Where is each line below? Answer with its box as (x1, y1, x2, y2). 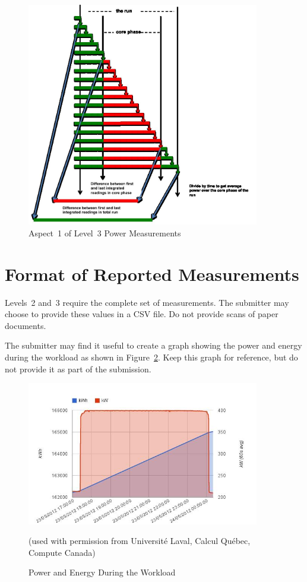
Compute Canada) (29, 546, 96, 558)
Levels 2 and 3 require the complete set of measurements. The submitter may (5, 296, 289, 308)
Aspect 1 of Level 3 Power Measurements (29, 226, 181, 239)
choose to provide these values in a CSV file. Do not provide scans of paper (5, 308, 278, 320)
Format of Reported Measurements (5, 261, 299, 286)
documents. (5, 319, 46, 331)
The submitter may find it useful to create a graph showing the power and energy (5, 339, 302, 352)
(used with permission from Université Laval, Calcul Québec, (29, 534, 251, 547)
